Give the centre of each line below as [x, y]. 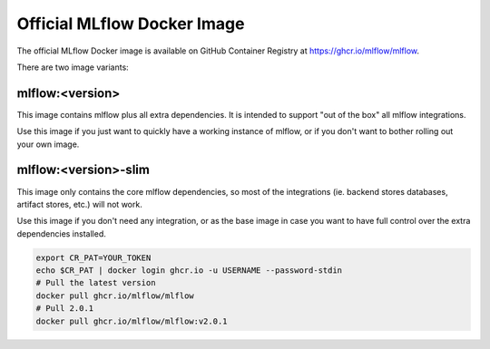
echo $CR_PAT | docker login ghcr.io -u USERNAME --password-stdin [189, 271]
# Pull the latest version [96, 283]
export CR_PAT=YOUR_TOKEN [93, 257]
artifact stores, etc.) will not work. [79, 204]
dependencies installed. [61, 233]
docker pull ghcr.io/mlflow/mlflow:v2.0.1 [132, 321]
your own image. [48, 144]
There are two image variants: [73, 67]
